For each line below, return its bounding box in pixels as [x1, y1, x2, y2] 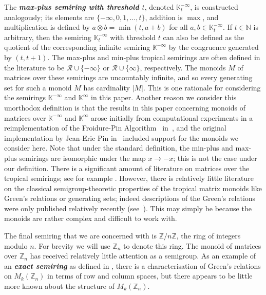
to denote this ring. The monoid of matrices [123, 240, 261, 251]
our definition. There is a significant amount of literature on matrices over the [4, 162, 250, 173]
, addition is [145, 11, 183, 22]
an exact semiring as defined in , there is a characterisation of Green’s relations [4, 260, 261, 271]
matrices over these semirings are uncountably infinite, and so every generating [4, 72, 253, 83]
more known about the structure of [4, 281, 115, 291]
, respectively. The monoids [140, 62, 226, 72]
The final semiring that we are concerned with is [4, 230, 157, 241]
